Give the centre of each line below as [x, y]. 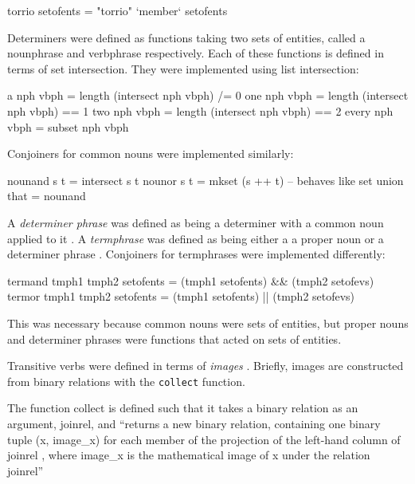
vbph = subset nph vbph [68, 126]
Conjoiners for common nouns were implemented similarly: [151, 153]
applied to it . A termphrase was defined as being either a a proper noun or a [196, 238]
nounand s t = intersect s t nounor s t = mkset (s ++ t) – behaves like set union [206, 180]
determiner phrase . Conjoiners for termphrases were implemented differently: [196, 254]
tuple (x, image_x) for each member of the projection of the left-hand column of [204, 439]
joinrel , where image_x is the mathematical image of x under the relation [189, 455]
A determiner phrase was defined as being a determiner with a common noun [196, 222]
